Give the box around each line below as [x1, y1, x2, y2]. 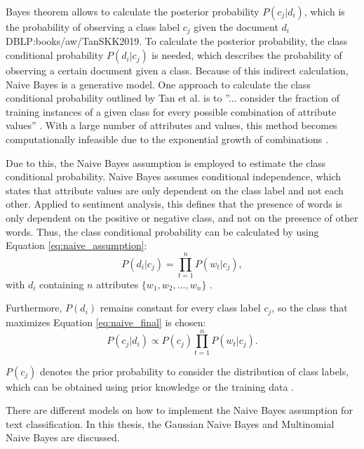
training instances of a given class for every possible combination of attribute [6, 104, 337, 119]
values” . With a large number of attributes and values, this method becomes [6, 118, 337, 133]
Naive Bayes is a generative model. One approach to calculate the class [6, 76, 311, 91]
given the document [194, 20, 278, 34]
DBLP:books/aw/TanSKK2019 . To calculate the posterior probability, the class [6, 34, 348, 48]
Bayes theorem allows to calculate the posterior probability [6, 4, 259, 18]
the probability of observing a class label [6, 20, 180, 34]
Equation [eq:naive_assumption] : [6, 238, 147, 253]
